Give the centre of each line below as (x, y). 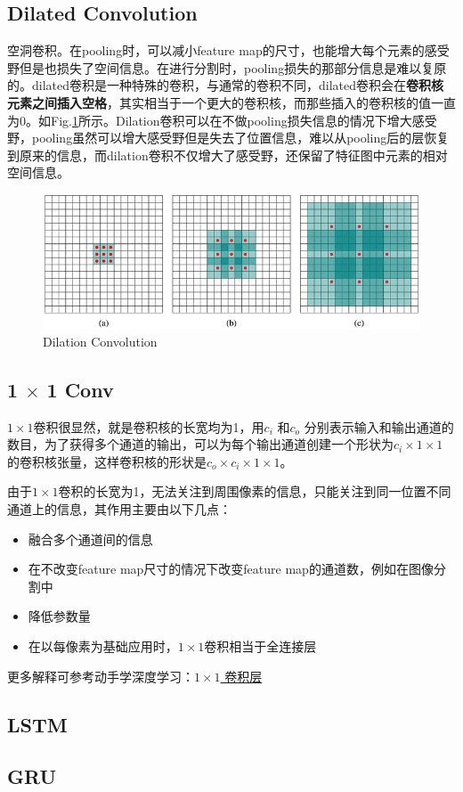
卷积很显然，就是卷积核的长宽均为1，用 (149, 426)
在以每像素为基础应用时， (103, 646)
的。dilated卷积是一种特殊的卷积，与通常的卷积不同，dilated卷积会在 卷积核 (226, 85)
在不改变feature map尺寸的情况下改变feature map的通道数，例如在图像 (231, 569)
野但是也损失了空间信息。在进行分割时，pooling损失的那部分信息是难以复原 (227, 67)
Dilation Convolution (100, 341)
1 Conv (80, 389)
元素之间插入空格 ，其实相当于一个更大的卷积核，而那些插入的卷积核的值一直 (231, 102)
